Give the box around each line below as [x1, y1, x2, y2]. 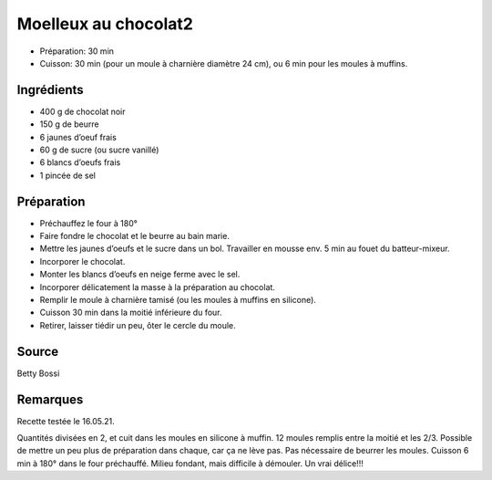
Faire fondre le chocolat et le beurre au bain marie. [39, 231, 230, 242]
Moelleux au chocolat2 [16, 14, 193, 34]
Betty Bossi [16, 368, 60, 379]
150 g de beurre [39, 119, 99, 130]
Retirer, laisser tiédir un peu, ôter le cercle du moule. [39, 319, 236, 330]
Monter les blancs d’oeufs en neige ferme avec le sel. [39, 269, 241, 280]
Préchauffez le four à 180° [39, 217, 138, 228]
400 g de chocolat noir [39, 106, 127, 117]
